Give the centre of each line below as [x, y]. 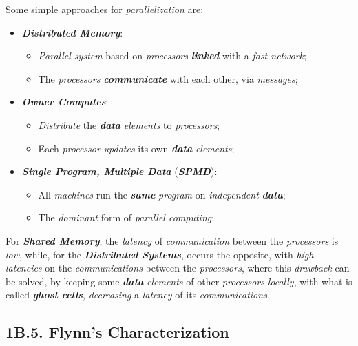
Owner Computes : [65, 102]
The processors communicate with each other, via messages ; [168, 78]
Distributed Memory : [72, 32]
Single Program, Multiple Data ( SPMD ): [119, 171]
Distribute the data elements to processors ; [129, 124]
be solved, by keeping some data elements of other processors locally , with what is [179, 281]
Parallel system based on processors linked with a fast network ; [172, 55]
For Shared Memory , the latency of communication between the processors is [172, 240]
